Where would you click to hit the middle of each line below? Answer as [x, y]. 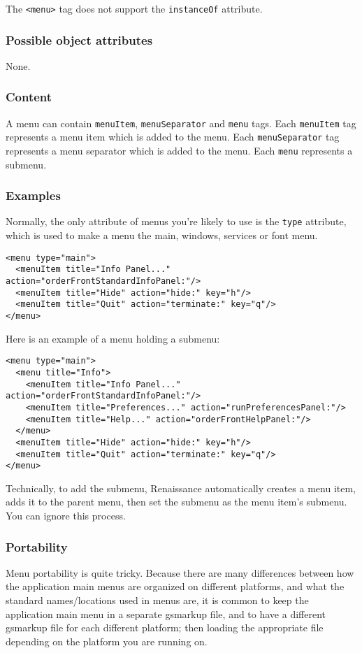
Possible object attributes [79, 40]
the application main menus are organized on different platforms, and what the [175, 586]
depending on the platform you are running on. [107, 641]
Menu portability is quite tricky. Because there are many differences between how [180, 572]
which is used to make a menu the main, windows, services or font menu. [162, 235]
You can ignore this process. [66, 515]
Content [29, 97]
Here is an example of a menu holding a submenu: [113, 338]
